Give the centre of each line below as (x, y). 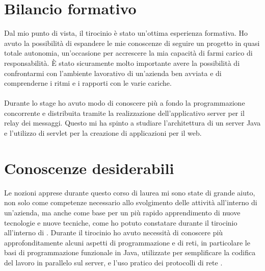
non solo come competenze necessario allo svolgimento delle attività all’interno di (131, 202)
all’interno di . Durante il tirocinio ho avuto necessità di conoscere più (114, 232)
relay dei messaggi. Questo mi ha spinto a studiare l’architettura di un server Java (132, 123)
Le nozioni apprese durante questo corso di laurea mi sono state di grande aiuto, (130, 192)
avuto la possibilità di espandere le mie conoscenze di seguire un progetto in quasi (132, 43)
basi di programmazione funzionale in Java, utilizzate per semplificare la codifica (130, 252)
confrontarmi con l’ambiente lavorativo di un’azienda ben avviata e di (113, 73)
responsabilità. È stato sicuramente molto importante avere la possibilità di (122, 63)
